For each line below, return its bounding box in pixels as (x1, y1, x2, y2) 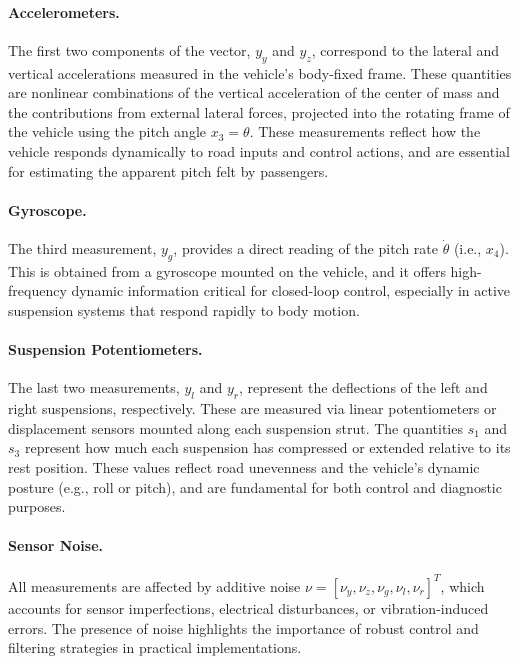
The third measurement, (8, 237, 157, 258)
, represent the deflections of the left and (238, 377, 488, 398)
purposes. (8, 496, 66, 517)
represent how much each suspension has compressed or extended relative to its (24, 437, 511, 458)
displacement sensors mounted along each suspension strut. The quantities (8, 417, 463, 438)
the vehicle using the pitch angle (8, 121, 207, 142)
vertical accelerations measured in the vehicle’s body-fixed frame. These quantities (8, 62, 512, 83)
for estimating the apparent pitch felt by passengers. (8, 160, 329, 181)
